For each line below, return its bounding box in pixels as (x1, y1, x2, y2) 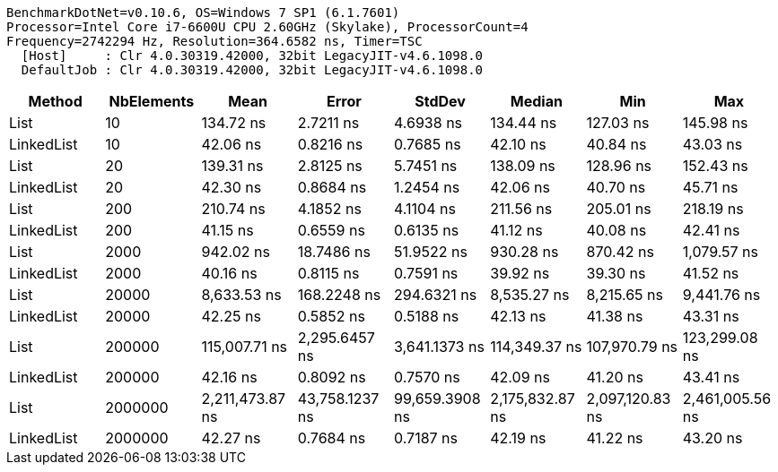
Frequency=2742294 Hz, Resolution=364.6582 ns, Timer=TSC (6, 34, 423, 48)
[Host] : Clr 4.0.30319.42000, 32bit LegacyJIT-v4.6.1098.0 (21, 48, 484, 63)
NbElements (109, 92, 195, 110)
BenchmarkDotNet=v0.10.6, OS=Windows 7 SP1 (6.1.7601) (6, 5, 400, 20)
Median (510, 92, 563, 110)
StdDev (415, 92, 466, 110)
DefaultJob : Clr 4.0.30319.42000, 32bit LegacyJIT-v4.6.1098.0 (21, 63, 484, 77)
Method (28, 92, 83, 110)
